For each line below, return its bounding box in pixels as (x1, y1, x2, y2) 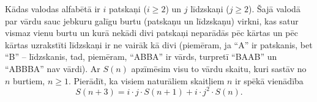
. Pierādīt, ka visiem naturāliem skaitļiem (68, 74, 225, 87)
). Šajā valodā (248, 2, 300, 15)
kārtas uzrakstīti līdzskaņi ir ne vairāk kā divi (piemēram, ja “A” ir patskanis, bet (5, 38, 313, 51)
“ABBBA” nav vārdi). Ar (5, 62, 100, 75)
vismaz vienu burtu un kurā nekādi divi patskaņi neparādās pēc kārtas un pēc (5, 26, 298, 39)
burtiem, (13, 74, 45, 87)
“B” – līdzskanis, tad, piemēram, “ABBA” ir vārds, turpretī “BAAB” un (5, 50, 277, 63)
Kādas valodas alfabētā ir (5, 2, 100, 15)
